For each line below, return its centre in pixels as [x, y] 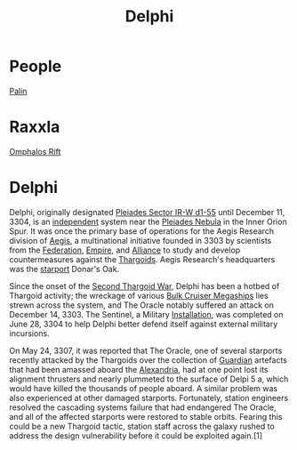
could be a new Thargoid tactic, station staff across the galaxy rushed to [142, 426]
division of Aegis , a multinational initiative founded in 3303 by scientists [140, 240]
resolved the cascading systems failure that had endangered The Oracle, [143, 407]
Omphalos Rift [35, 151]
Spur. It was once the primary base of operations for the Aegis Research [141, 231]
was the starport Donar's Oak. [64, 269]
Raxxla [35, 127]
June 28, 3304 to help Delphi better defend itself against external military [144, 324]
